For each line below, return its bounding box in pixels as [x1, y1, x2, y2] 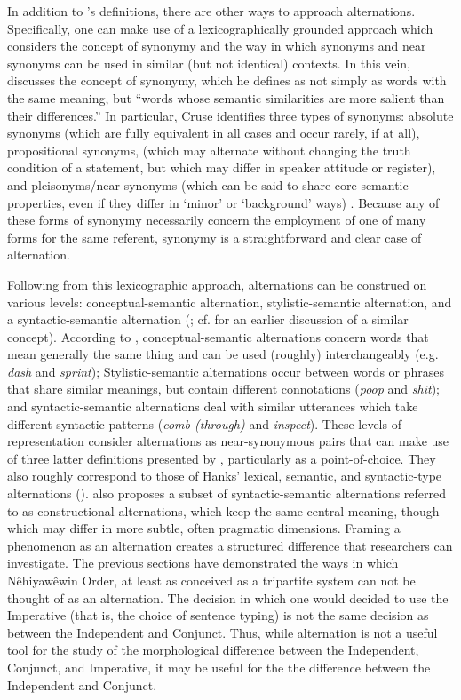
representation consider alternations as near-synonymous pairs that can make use [7, 432, 449, 450]
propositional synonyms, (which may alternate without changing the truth [7, 140, 411, 159]
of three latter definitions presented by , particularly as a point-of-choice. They [7, 449, 436, 467]
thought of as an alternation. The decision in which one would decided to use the [7, 588, 449, 607]
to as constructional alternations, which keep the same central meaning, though [7, 501, 440, 520]
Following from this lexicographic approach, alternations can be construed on [7, 274, 427, 293]
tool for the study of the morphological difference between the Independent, [7, 640, 419, 659]
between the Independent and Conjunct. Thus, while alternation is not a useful [7, 623, 438, 641]
